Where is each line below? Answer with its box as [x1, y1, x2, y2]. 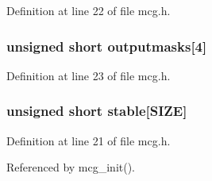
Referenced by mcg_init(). [6, 159, 136, 175]
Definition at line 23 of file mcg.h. [6, 67, 171, 83]
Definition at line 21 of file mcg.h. [6, 132, 171, 148]
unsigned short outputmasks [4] [6, 36, 207, 56]
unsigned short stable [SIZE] [6, 101, 187, 121]
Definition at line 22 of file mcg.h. [6, 2, 171, 18]
